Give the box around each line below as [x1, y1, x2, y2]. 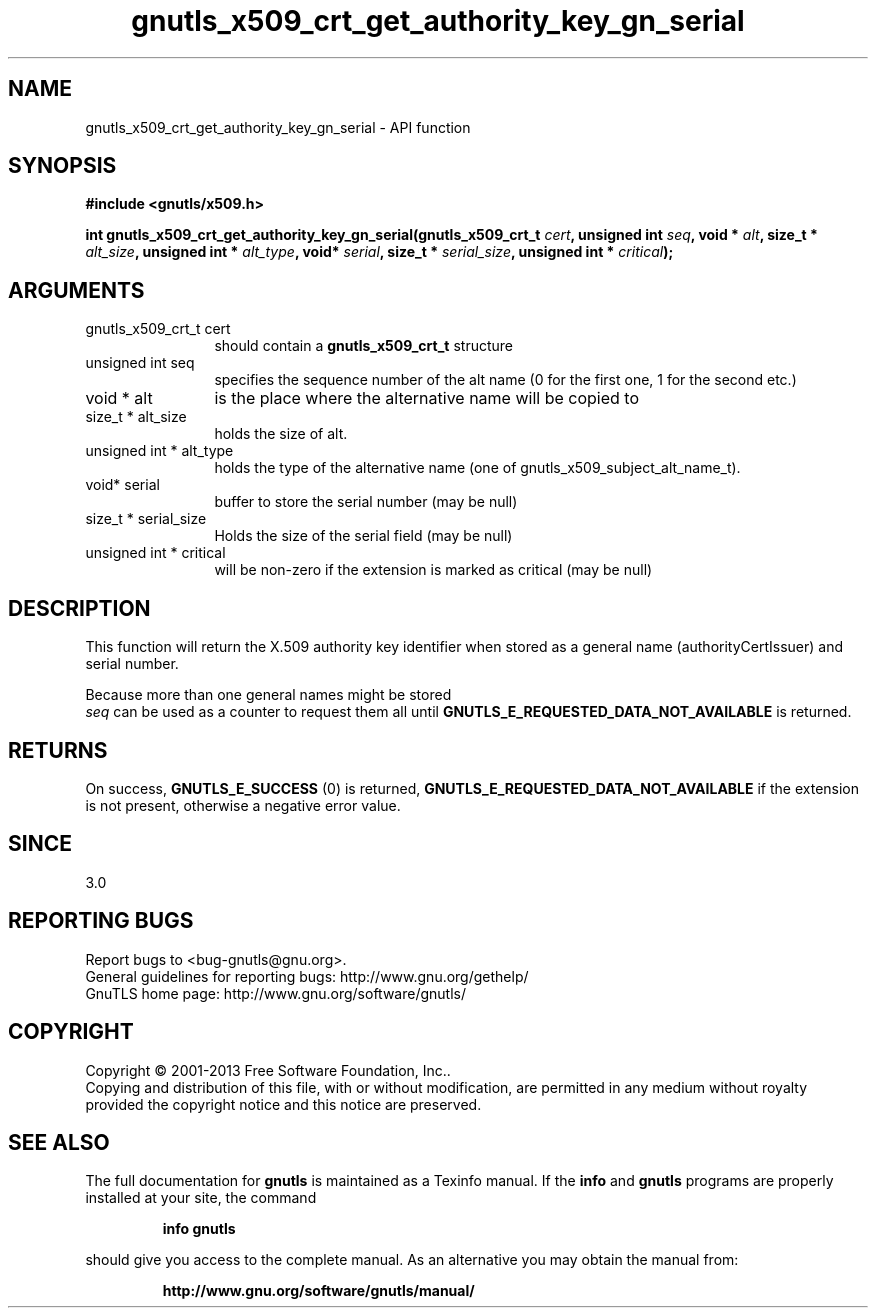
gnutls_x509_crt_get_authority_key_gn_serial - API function [85, 118, 471, 136]
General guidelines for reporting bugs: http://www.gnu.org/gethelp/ [85, 967, 529, 985]
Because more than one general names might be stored [85, 686, 452, 704]
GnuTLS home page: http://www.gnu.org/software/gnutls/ [85, 984, 466, 1002]
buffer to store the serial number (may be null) [214, 493, 518, 511]
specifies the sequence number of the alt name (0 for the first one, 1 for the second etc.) [214, 371, 797, 389]
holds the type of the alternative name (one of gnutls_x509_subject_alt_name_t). [214, 459, 741, 477]
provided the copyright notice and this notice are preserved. [85, 1095, 482, 1113]
